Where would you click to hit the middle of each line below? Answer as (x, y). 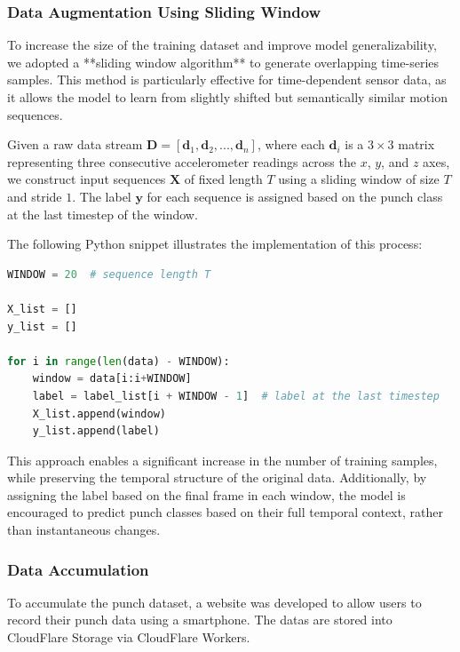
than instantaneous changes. (84, 530)
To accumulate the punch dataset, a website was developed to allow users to (214, 602)
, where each (291, 144)
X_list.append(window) (99, 413)
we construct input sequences (87, 179)
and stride (35, 196)
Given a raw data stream (75, 144)
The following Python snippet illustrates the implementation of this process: (215, 244)
